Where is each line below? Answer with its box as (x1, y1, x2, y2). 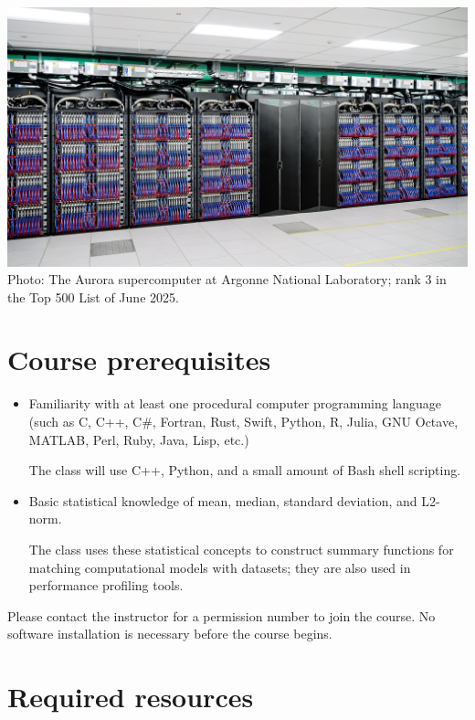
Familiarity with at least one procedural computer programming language (28, 394, 442, 413)
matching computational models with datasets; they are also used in (28, 557, 411, 577)
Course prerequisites (7, 341, 271, 378)
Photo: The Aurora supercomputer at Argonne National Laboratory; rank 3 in (7, 270, 447, 289)
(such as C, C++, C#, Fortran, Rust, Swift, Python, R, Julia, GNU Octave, (28, 412, 459, 430)
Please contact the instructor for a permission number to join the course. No (7, 606, 436, 625)
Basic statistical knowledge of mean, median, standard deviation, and (28, 491, 417, 510)
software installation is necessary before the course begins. (7, 624, 332, 643)
